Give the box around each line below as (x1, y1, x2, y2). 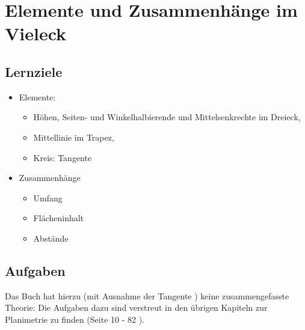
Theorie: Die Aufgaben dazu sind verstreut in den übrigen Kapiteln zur (5, 301, 268, 314)
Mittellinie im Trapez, (33, 130, 114, 143)
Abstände (33, 231, 69, 244)
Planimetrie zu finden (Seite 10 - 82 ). (5, 313, 145, 325)
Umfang (33, 191, 63, 204)
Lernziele (5, 62, 63, 81)
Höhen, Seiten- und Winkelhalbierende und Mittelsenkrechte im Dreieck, (33, 111, 301, 123)
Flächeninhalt (33, 212, 84, 224)
